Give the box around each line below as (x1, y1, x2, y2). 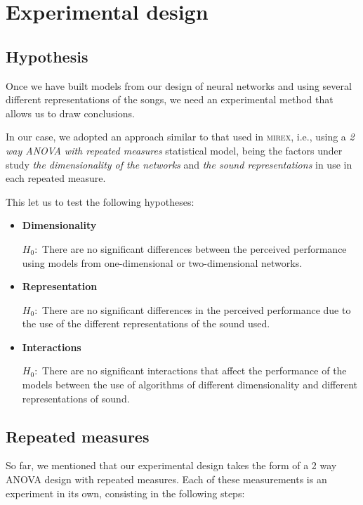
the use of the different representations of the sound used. (22, 316, 270, 331)
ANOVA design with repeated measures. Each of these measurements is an (6, 472, 327, 487)
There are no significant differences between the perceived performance (42, 241, 347, 256)
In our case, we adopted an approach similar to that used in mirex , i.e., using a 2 (6, 129, 355, 144)
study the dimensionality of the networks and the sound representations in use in (6, 157, 352, 171)
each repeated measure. (6, 171, 106, 185)
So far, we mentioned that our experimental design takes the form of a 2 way (6, 458, 337, 473)
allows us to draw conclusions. (6, 105, 135, 120)
